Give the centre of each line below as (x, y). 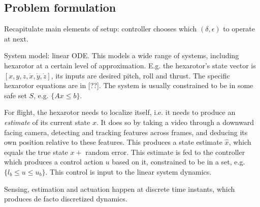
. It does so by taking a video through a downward (175, 122)
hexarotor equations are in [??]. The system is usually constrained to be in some (129, 85)
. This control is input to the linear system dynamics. (128, 171)
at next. (16, 38)
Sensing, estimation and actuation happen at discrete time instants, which (120, 189)
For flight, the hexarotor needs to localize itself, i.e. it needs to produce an (120, 112)
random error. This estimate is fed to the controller (165, 152)
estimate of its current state (47, 122)
